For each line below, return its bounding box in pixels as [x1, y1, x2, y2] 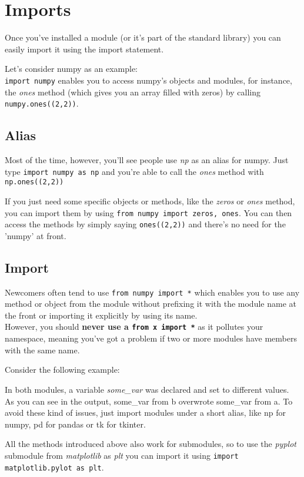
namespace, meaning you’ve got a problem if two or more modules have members [5, 332, 297, 344]
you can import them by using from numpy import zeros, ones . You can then [5, 206, 292, 218]
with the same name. [5, 343, 80, 356]
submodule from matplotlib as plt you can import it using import [5, 449, 239, 461]
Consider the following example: [5, 363, 120, 376]
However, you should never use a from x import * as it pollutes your [5, 320, 263, 333]
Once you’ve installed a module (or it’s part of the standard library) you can [5, 31, 281, 44]
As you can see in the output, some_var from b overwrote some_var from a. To [5, 395, 293, 407]
